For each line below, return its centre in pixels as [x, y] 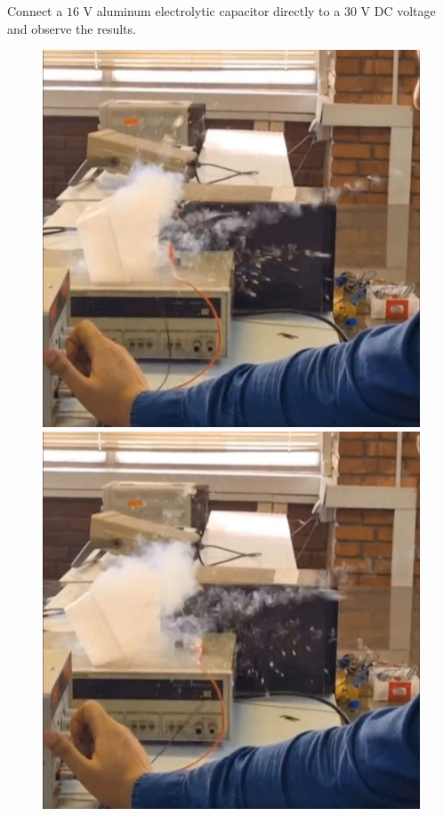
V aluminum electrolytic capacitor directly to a [212, 11]
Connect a [35, 11]
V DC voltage [398, 11]
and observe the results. [72, 28]
